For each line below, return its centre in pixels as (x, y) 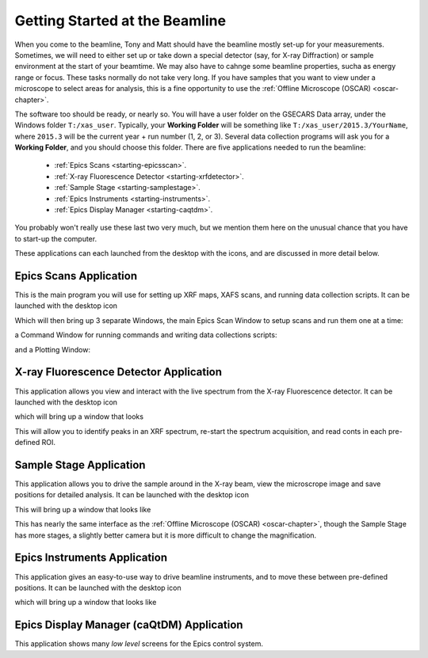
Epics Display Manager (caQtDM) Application (129, 625)
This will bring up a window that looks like (83, 509)
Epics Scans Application (76, 276)
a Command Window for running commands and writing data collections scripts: (146, 335)
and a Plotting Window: (53, 349)
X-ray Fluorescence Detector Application (118, 372)
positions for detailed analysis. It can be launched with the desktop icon (132, 495)
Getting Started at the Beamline (120, 21)
